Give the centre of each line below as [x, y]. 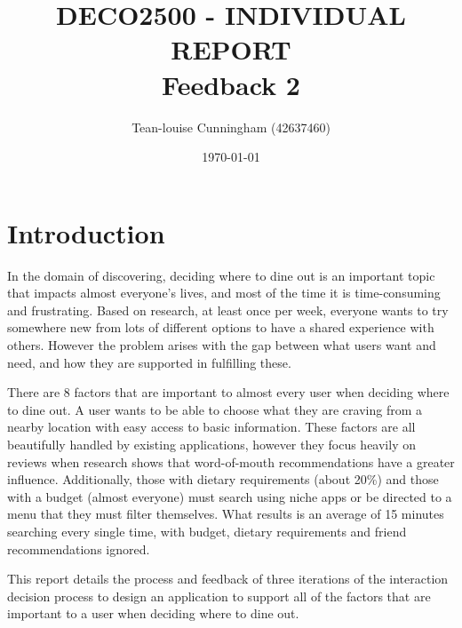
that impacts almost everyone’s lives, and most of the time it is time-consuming [224, 293]
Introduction [86, 232]
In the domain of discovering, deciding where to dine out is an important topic [221, 275]
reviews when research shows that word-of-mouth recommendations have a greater [231, 461]
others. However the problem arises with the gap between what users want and [222, 345]
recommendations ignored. [79, 549]
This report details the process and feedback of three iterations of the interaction [228, 579]
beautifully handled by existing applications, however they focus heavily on [211, 444]
